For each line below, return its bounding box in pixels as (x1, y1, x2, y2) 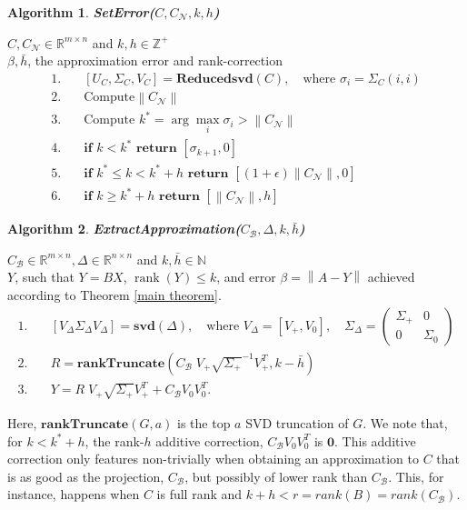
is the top (177, 413, 231, 432)
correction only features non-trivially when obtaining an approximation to (7, 449, 420, 468)
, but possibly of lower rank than (184, 466, 368, 485)
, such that (15, 267, 75, 286)
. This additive (334, 431, 416, 450)
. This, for (388, 466, 444, 485)
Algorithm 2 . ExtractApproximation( (7, 219, 241, 238)
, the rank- (84, 431, 144, 450)
